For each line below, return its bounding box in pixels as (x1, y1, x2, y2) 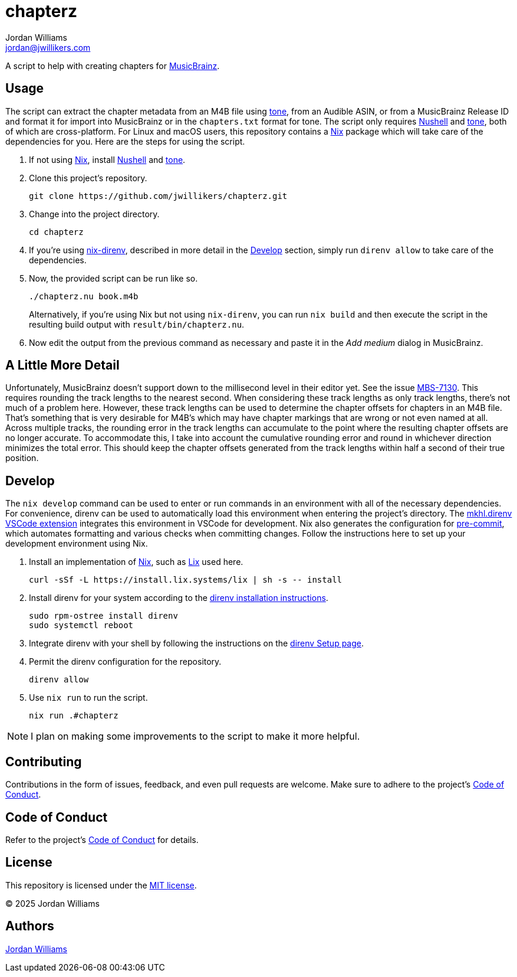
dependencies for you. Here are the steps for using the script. (5, 136, 245, 146)
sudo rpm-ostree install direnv (29, 611, 178, 621)
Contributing (5, 754, 82, 769)
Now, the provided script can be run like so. (29, 273, 198, 283)
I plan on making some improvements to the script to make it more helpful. (31, 730, 360, 743)
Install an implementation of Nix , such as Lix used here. (29, 557, 243, 567)
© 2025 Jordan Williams (5, 898, 100, 909)
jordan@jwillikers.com (5, 42, 91, 53)
